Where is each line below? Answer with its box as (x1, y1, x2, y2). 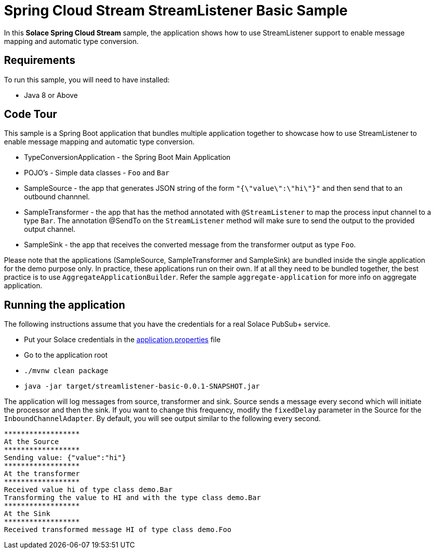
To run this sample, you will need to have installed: (4, 75, 170, 84)
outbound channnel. (24, 192, 90, 201)
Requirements (4, 54, 75, 67)
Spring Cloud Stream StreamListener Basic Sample (4, 2, 348, 19)
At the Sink (4, 510, 50, 518)
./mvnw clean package (24, 367, 108, 375)
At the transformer (4, 470, 80, 478)
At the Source (4, 438, 59, 446)
